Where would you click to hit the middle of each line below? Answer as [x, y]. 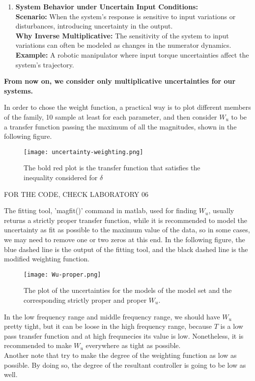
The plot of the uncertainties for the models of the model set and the [128, 290]
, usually [221, 210]
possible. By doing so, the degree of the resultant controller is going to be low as [125, 365]
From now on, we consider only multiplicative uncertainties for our [120, 81]
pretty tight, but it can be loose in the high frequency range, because [108, 326]
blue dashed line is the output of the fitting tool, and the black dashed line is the [126, 249]
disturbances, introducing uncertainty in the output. [94, 26]
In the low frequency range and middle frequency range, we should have [112, 316]
